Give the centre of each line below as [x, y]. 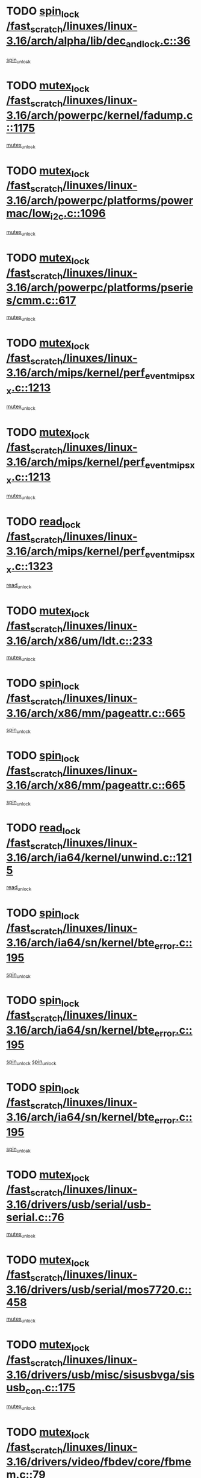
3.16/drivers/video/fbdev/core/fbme [99, 1462]
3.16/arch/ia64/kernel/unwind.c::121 [99, 858]
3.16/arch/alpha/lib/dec [66, 41]
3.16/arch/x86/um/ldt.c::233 [79, 641]
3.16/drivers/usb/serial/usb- [79, 1204]
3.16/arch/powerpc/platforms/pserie [100, 288]
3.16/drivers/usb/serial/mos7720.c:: [99, 1290]
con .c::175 [50, 1388]
